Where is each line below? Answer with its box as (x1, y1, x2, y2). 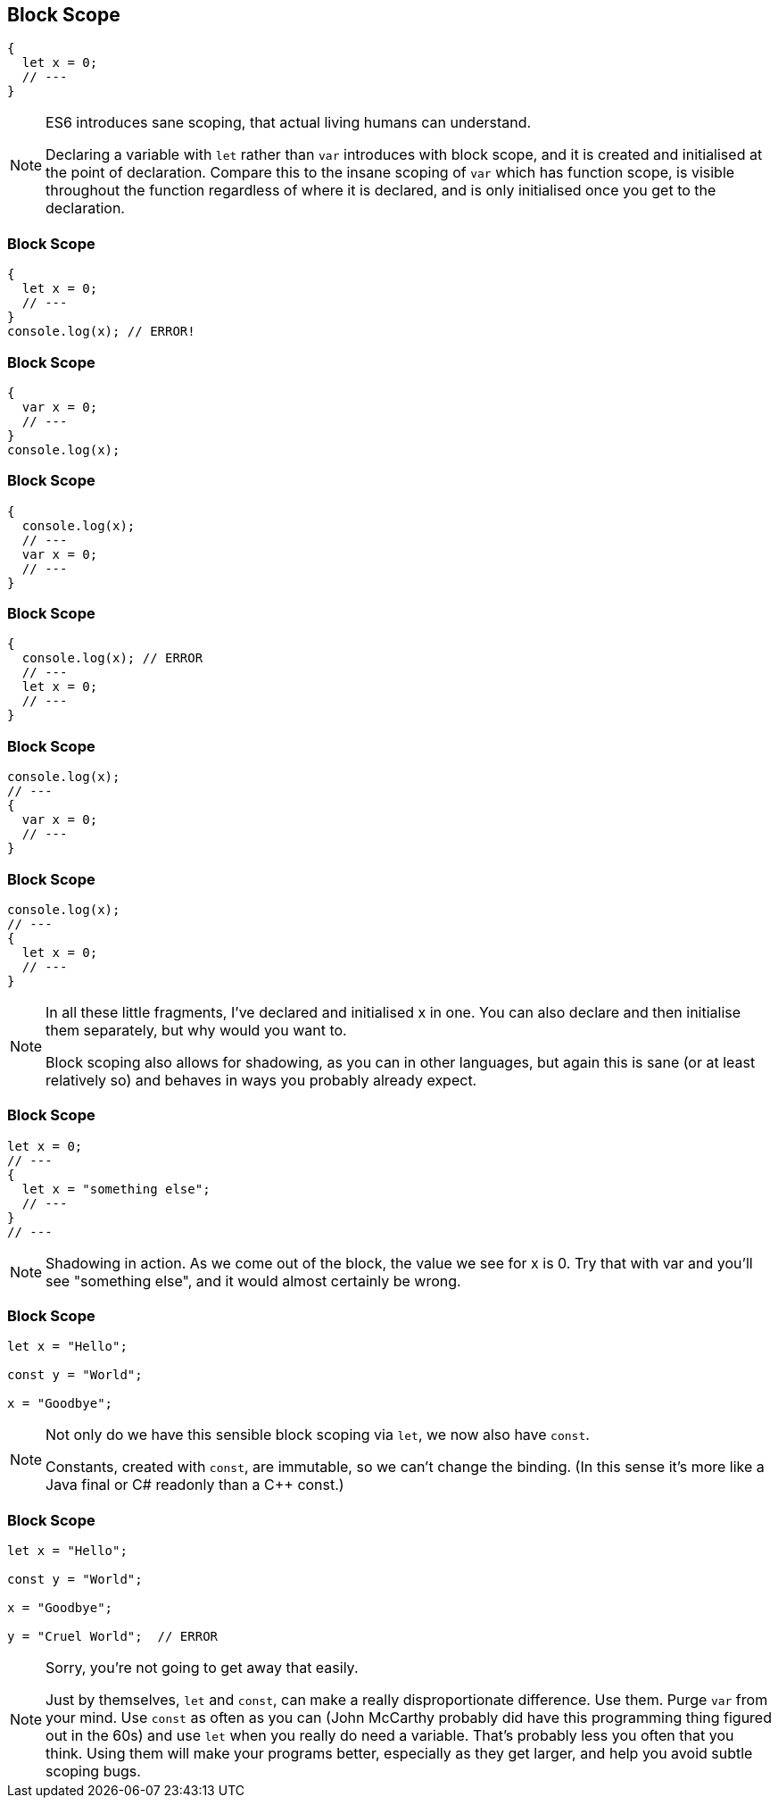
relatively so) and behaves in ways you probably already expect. (46, 1070, 477, 1089)
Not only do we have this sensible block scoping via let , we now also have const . (46, 1426, 590, 1444)
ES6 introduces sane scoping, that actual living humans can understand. (46, 113, 532, 132)
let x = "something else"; (21, 1181, 211, 1196)
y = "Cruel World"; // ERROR (7, 1629, 219, 1644)
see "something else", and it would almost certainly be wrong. (46, 1271, 461, 1290)
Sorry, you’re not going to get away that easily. (46, 1659, 359, 1677)
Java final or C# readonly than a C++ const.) (46, 1476, 344, 1494)
